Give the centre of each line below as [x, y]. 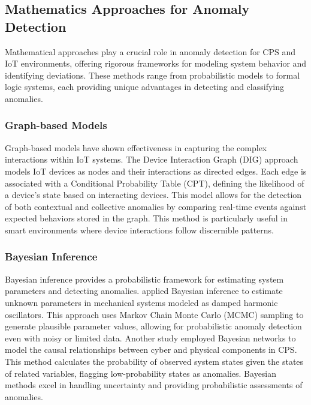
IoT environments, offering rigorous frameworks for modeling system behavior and [156, 63]
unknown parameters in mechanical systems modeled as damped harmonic [141, 302]
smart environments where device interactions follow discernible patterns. [139, 229]
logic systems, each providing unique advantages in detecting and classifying [145, 87]
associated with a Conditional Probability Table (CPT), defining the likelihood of [155, 183]
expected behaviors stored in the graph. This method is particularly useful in [146, 218]
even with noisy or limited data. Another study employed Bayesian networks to [150, 337]
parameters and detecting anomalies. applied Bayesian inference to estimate [144, 291]
